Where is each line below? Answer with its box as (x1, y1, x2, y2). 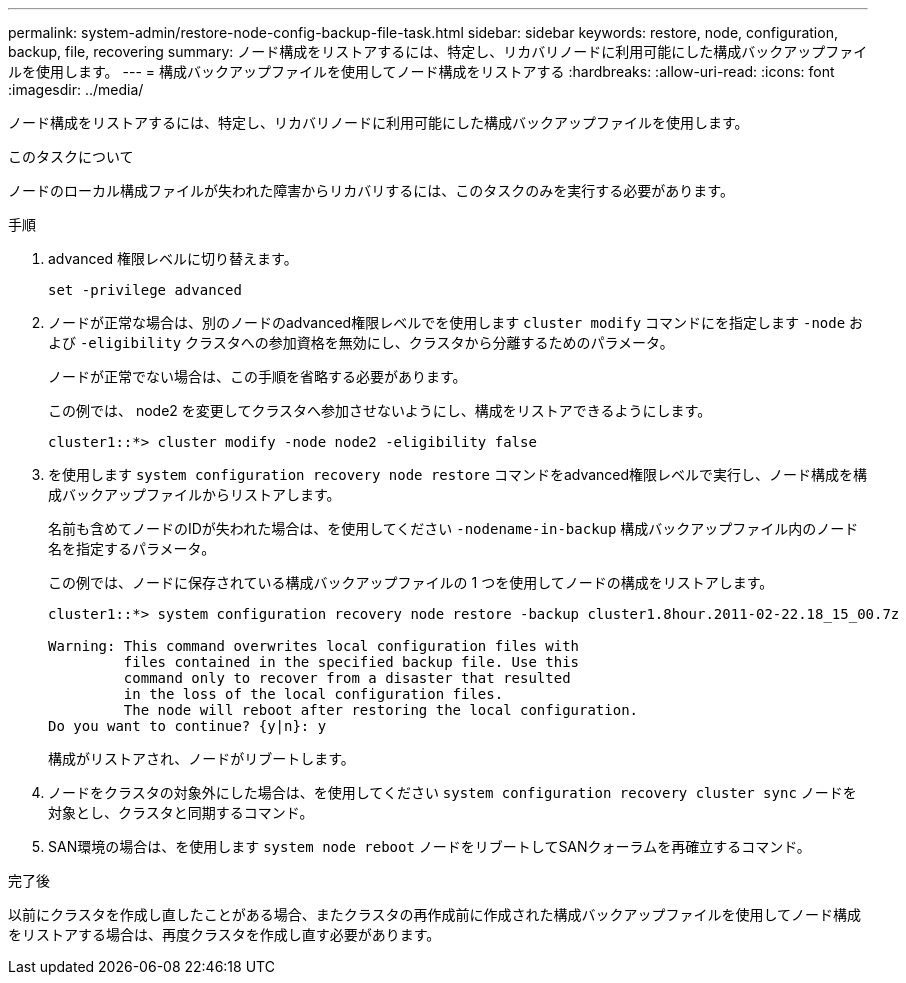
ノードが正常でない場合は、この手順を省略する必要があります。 (48, 368, 467, 385)
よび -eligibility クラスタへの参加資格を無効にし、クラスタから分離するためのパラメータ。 (48, 334, 674, 351)
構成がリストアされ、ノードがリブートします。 (48, 750, 355, 767)
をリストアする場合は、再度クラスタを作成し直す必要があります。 (8, 926, 441, 943)
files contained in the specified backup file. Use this (123, 654, 580, 670)
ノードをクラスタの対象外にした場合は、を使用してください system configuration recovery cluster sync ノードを (48, 784, 857, 801)
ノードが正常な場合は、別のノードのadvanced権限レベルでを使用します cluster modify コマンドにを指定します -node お (48, 314, 864, 331)
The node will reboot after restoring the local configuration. (123, 702, 639, 718)
